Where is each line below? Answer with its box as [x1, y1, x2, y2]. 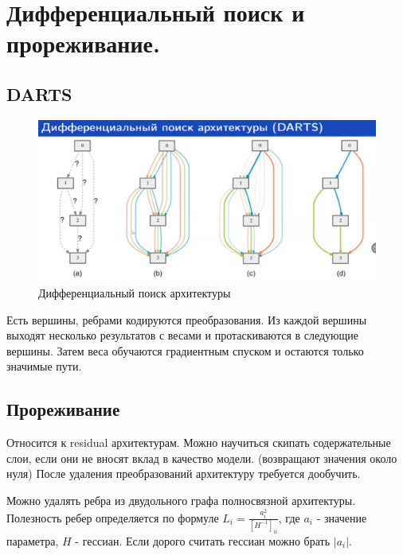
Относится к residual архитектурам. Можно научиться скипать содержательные [6, 434, 391, 451]
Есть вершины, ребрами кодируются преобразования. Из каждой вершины [6, 311, 367, 328]
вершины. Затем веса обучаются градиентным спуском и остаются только [6, 342, 364, 359]
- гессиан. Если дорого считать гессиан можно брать [75, 532, 331, 549]
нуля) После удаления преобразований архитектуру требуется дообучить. [6, 465, 361, 482]
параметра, [6, 532, 59, 549]
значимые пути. [6, 358, 82, 375]
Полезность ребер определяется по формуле [6, 509, 219, 526]
